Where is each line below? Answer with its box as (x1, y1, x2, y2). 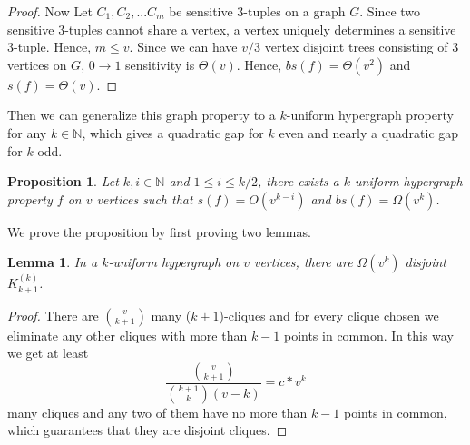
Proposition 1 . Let (7, 172, 119, 191)
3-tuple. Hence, (7, 37, 92, 56)
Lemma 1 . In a (7, 252, 98, 272)
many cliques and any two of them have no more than (7, 402, 308, 421)
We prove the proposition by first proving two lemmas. (7, 222, 311, 241)
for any (7, 123, 47, 142)
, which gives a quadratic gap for (82, 123, 264, 142)
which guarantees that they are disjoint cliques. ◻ (7, 420, 288, 440)
